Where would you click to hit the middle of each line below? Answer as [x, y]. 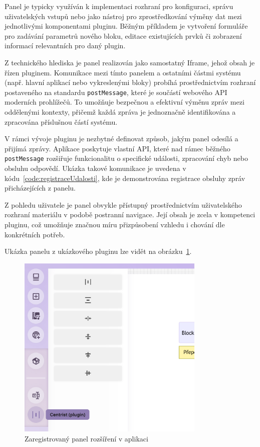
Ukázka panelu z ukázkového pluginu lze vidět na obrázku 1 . [98, 251]
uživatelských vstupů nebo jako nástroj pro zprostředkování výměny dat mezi [123, 16]
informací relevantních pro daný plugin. [65, 46]
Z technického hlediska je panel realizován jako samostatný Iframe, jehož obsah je [130, 62]
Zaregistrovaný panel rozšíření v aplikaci [86, 438]
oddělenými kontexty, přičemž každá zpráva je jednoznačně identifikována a [120, 112]
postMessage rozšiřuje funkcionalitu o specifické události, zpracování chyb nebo [126, 158]
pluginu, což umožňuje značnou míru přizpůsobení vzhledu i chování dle [115, 224]
